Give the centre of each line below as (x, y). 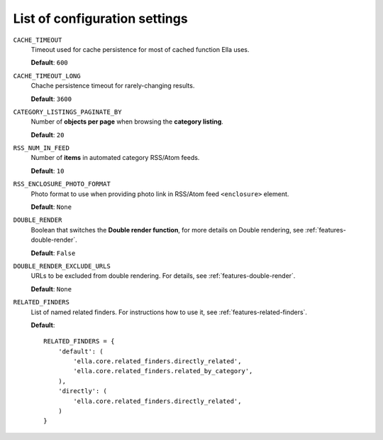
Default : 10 (48, 171)
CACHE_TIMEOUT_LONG (47, 76)
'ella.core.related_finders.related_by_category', (163, 371)
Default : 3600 (51, 99)
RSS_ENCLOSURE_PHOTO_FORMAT (62, 184)
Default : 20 (48, 134)
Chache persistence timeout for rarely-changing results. (113, 86)
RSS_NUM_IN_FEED (41, 148)
